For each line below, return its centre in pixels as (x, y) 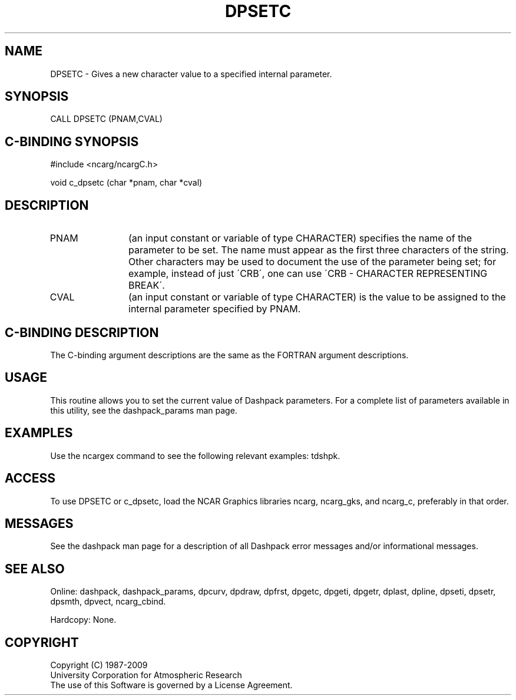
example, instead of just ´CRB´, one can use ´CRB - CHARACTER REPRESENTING (308, 274)
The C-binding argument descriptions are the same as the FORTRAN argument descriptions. (229, 355)
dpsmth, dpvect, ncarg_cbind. (108, 602)
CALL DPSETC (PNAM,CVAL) (106, 119)
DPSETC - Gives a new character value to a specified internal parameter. (191, 74)
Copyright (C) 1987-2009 (99, 665)
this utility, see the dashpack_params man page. (144, 410)
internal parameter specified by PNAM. (215, 309)
